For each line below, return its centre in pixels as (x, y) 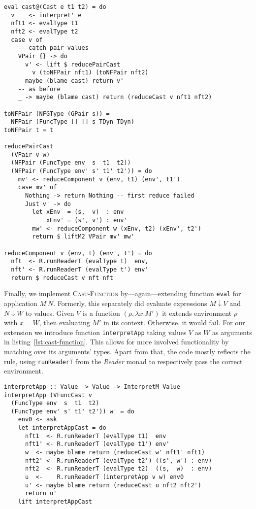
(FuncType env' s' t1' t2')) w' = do (73, 411)
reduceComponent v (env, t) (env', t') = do (78, 253)
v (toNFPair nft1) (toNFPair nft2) (90, 73)
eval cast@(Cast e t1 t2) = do (55, 7)
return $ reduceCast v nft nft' (64, 278)
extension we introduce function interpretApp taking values (95, 332)
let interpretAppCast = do (62, 428)
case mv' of (37, 187)
